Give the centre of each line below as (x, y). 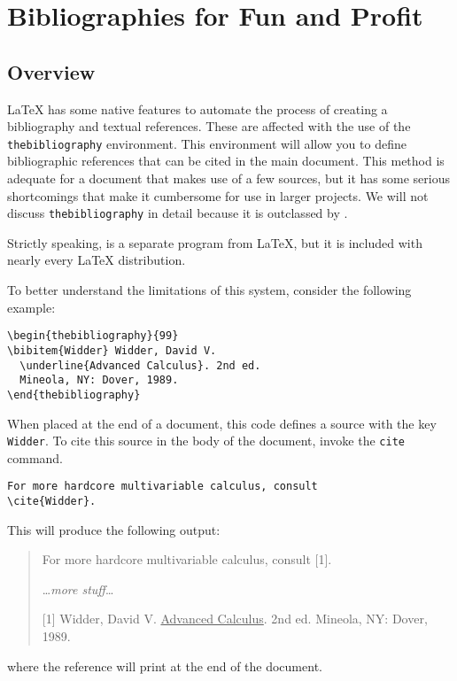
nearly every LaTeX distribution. (97, 260)
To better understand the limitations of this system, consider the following (209, 290)
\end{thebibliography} (74, 395)
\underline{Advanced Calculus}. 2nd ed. (140, 365)
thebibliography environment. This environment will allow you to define (207, 143)
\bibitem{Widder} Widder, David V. (112, 350)
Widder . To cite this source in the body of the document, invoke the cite (206, 441)
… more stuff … (78, 588)
